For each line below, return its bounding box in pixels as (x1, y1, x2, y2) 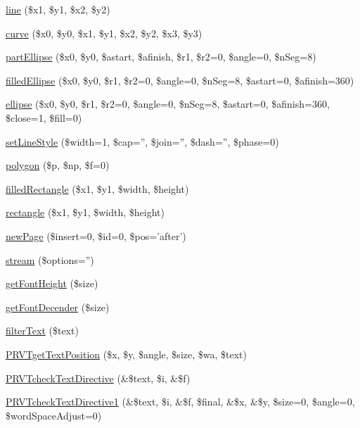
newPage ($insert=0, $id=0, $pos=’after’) (6, 228, 186, 243)
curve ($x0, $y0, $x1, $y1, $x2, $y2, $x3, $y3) (6, 25, 202, 40)
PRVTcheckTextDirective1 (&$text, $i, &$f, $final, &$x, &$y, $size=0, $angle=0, (6, 394, 355, 409)
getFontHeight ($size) (6, 276, 98, 291)
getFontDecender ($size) (6, 299, 110, 314)
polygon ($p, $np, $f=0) (6, 158, 110, 172)
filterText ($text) (6, 323, 79, 338)
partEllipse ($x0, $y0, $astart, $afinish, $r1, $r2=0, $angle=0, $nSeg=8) (6, 49, 316, 64)
